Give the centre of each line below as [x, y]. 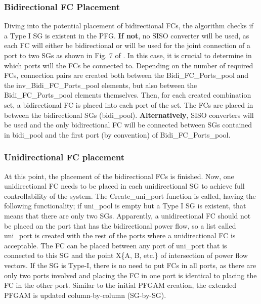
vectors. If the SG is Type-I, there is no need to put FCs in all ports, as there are [130, 265]
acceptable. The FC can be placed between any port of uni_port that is [116, 245]
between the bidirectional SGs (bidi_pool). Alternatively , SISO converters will [129, 115]
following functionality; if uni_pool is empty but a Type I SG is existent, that [125, 206]
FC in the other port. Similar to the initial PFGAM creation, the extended [120, 285]
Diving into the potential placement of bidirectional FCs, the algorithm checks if [129, 26]
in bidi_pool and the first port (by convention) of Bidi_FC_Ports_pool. [117, 134]
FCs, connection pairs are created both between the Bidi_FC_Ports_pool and [126, 75]
